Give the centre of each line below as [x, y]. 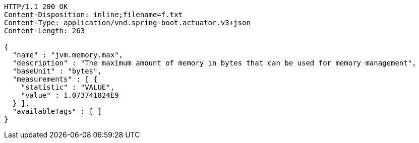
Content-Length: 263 [45, 31]
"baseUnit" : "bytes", [57, 71]
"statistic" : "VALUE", [68, 87]
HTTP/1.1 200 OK [36, 7]
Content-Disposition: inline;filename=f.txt [94, 15]
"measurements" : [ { [55, 79]
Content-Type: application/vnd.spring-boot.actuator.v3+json [127, 23]
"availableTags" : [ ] [57, 111]
